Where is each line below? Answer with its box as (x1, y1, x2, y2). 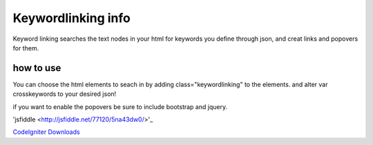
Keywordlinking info (12, 10, 131, 26)
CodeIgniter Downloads (12, 128, 80, 136)
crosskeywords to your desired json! (12, 90, 117, 98)
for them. (12, 43, 39, 52)
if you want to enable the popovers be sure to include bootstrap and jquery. (12, 102, 228, 110)
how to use (12, 62, 61, 74)
